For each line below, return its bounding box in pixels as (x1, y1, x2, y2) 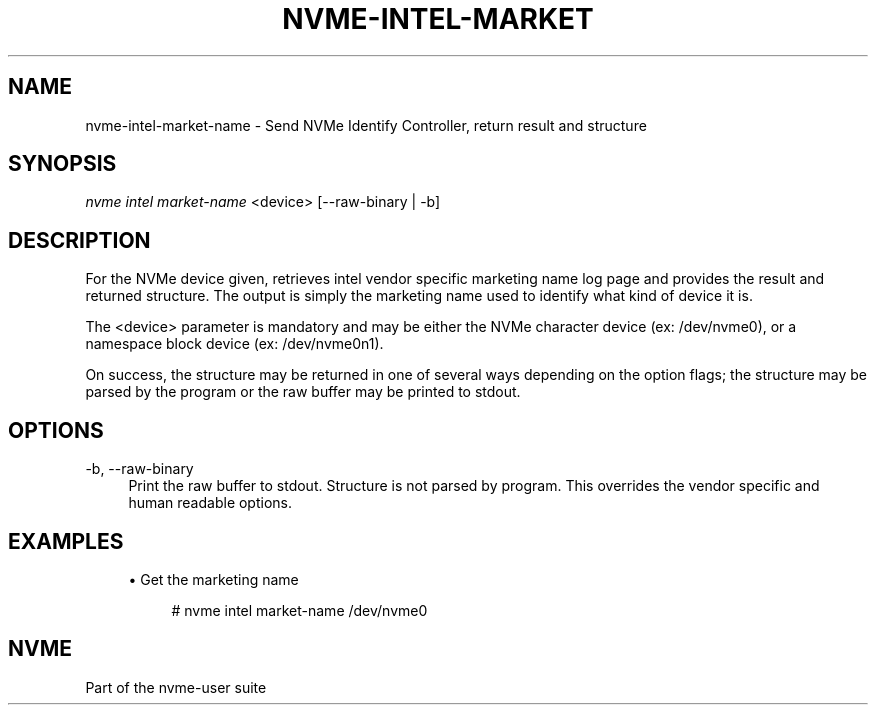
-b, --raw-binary (85, 460, 194, 478)
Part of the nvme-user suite (85, 678, 267, 696)
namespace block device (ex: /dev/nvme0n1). (85, 335, 384, 353)
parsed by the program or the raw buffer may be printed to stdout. (85, 383, 521, 401)
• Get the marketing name (128, 570, 299, 588)
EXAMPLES (8, 528, 124, 554)
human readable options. (128, 494, 293, 512)
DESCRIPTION (8, 227, 151, 253)
